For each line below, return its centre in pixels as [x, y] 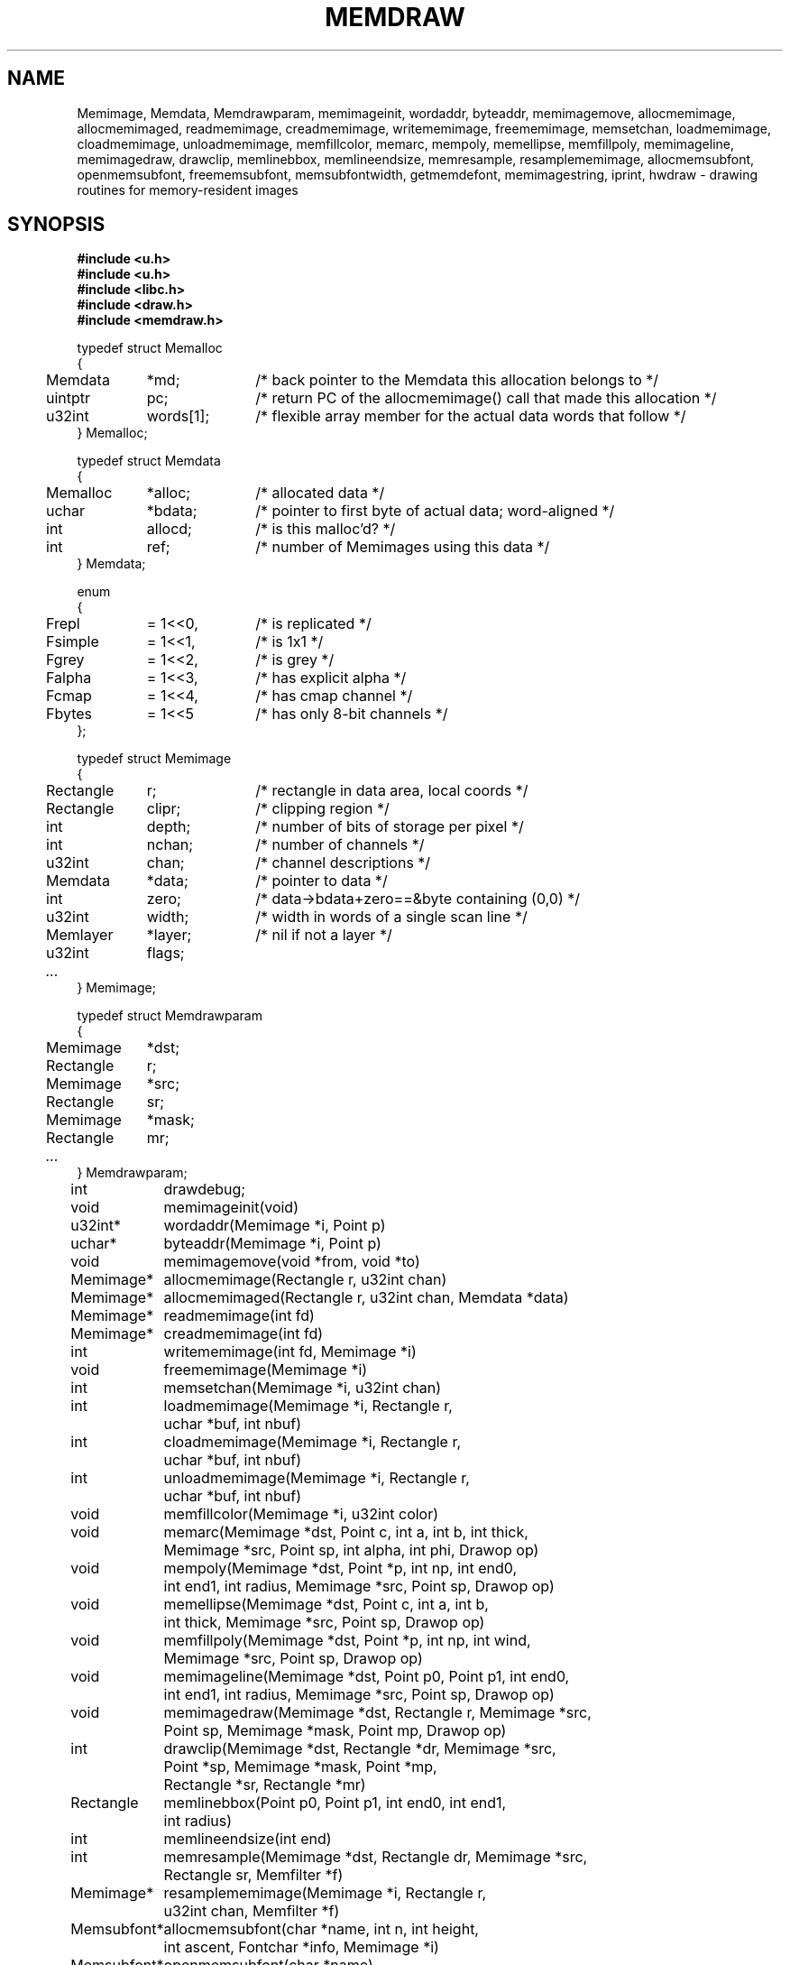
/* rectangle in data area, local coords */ [392, 791]
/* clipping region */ [322, 809]
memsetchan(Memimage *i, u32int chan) [302, 1388]
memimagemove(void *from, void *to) [292, 1262]
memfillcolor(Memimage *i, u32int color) [301, 1514]
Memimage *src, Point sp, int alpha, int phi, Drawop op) [351, 1550]
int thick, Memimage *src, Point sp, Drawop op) [324, 1623]
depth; [169, 827]
